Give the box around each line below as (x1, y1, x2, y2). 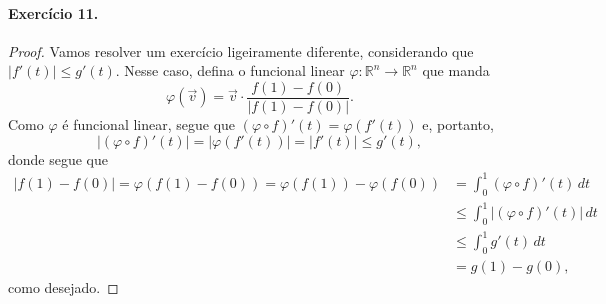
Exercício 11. (8, 2, 99, 23)
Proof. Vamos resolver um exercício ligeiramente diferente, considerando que (8, 40, 474, 61)
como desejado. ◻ (8, 277, 119, 298)
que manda (422, 60, 490, 81)
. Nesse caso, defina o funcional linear (115, 60, 345, 81)
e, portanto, (422, 114, 494, 135)
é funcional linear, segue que (62, 114, 236, 135)
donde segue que (8, 148, 109, 169)
